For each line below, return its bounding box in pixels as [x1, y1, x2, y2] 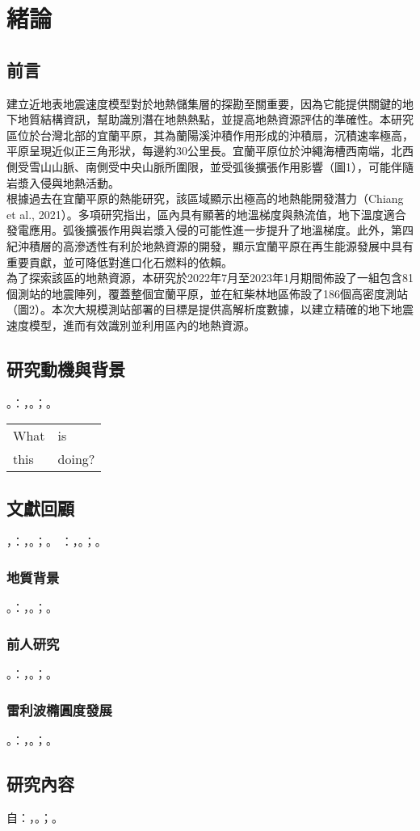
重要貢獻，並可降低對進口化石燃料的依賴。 [6, 253, 233, 270]
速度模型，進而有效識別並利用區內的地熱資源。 [6, 316, 255, 333]
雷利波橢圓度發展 [6, 699, 112, 719]
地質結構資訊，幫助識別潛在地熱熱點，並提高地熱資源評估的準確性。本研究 [17, 111, 414, 128]
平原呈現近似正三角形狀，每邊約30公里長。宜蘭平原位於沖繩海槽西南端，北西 [6, 142, 414, 159]
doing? [57, 449, 95, 469]
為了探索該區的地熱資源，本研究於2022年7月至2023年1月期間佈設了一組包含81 [6, 269, 414, 286]
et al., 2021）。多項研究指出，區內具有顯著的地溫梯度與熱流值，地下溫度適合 [6, 205, 406, 222]
